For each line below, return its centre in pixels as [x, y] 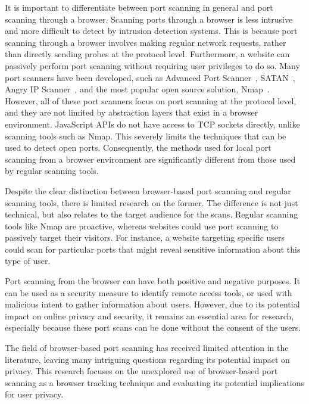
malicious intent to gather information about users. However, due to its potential [152, 304]
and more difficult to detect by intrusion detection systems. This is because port [151, 31]
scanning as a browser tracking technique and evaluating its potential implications [154, 382]
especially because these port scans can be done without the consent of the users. [153, 327]
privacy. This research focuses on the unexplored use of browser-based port [141, 371]
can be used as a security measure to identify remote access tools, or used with [149, 292]
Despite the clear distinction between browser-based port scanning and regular [148, 190]
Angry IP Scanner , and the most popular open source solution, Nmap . [137, 89]
